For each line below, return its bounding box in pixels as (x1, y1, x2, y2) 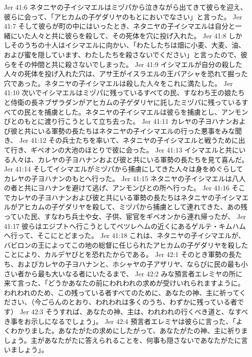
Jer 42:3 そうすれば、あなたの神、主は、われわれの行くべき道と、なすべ (19, 306, 248, 316)
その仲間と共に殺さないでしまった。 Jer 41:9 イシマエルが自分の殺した (17, 59, 242, 69)
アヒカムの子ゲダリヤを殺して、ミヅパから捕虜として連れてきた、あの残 (17, 202, 248, 212)
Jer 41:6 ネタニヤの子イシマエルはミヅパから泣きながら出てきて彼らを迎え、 (4, 2, 247, 12)
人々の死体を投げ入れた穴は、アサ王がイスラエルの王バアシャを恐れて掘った (4, 68, 248, 79)
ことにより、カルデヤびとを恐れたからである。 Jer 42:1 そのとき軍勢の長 (4, 249, 235, 259)
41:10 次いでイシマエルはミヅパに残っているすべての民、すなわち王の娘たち (4, 87, 245, 98)
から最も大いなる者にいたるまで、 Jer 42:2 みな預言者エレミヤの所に (24, 268, 243, 278)
